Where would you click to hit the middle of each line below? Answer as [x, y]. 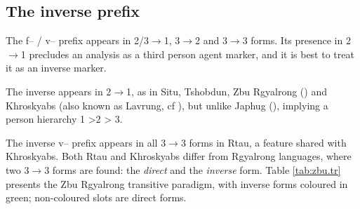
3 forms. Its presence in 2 [296, 40]
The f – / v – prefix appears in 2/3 [77, 40]
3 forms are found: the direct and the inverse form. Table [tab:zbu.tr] [193, 169]
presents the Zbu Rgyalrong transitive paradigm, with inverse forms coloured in [177, 183]
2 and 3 [211, 40]
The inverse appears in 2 [59, 91]
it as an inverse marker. [56, 68]
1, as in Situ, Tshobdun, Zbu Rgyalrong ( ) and [227, 91]
